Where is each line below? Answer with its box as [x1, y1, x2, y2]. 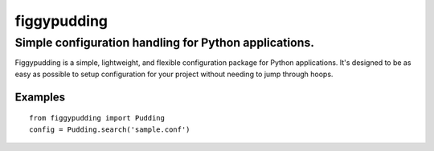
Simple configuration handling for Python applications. [14, 35, 315, 50]
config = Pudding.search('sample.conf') [29, 124, 190, 134]
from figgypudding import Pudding [29, 113, 165, 123]
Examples [14, 90, 66, 104]
